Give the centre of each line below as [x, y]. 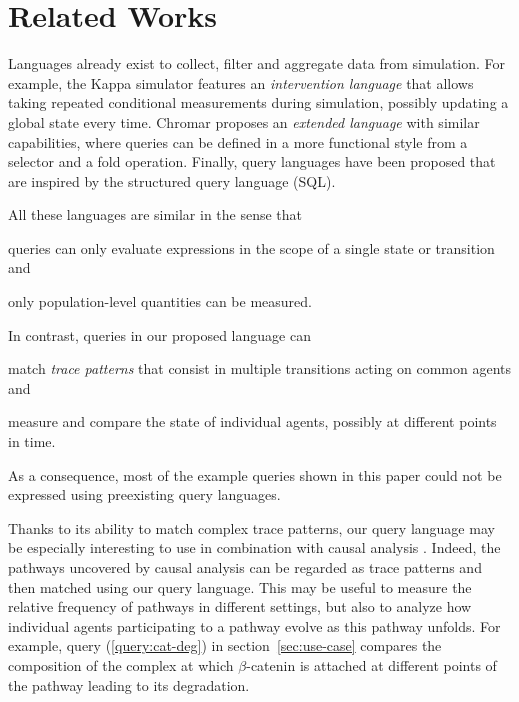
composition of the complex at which [121, 664]
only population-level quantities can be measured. [160, 301]
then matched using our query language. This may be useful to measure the [240, 586]
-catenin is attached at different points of [371, 664]
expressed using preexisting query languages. [144, 494]
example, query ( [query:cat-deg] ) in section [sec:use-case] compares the [225, 645]
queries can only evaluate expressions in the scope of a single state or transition [251, 247]
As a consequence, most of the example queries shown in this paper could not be [255, 474]
